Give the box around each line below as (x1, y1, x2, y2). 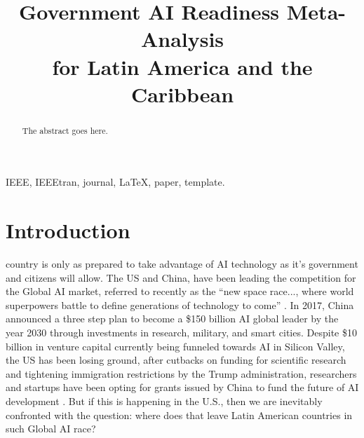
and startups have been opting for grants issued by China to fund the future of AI (6, 380, 359, 395)
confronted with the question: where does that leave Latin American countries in (6, 407, 353, 422)
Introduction (6, 216, 130, 245)
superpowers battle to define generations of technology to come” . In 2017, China (6, 297, 354, 312)
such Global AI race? (6, 421, 96, 436)
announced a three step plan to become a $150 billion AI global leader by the (6, 311, 339, 326)
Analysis (140, 25, 224, 53)
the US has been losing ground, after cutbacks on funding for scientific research (6, 353, 346, 367)
